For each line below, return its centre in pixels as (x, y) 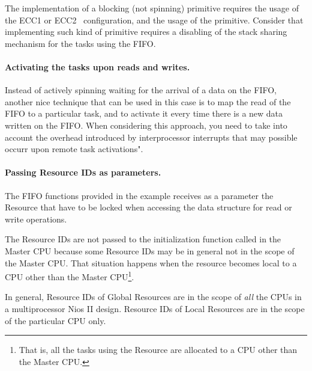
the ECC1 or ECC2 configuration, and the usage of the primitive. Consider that (154, 20)
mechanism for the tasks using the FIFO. (80, 43)
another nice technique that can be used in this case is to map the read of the (148, 101)
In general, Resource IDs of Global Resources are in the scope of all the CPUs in (153, 297)
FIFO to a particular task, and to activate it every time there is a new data (144, 113)
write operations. (36, 219)
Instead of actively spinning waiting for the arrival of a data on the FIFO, (141, 90)
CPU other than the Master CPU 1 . (70, 276)
